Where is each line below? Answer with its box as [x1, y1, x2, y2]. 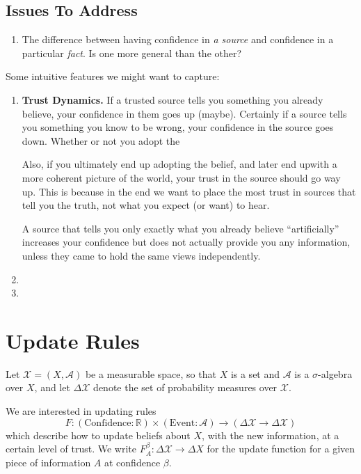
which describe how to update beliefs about [6, 427, 191, 442]
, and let [34, 380, 70, 395]
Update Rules [6, 326, 140, 354]
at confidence [104, 455, 161, 469]
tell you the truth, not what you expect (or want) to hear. [22, 198, 270, 212]
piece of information [6, 455, 91, 469]
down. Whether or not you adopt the [22, 133, 180, 148]
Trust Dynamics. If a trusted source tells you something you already [22, 92, 323, 106]
